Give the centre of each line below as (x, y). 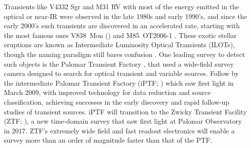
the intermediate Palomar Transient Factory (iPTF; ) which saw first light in (119, 83)
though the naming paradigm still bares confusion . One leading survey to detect (125, 54)
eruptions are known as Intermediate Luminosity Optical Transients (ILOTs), (119, 45)
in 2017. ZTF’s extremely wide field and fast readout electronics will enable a (119, 130)
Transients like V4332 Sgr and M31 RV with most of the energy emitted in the (122, 6)
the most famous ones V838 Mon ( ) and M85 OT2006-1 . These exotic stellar (120, 35)
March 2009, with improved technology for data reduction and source (107, 92)
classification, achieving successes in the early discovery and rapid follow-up (117, 102)
